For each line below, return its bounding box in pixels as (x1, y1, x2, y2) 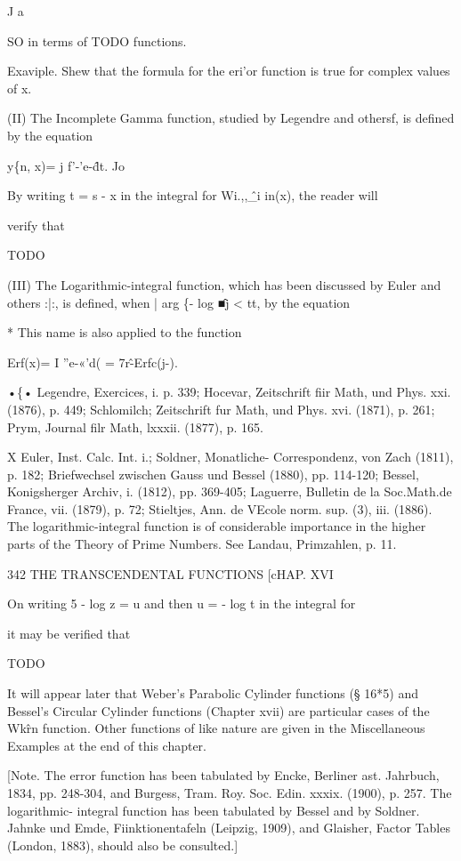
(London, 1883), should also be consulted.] (7, 835, 239, 854)
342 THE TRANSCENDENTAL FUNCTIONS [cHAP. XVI (7, 564, 334, 583)
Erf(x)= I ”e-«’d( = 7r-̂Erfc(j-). (7, 352, 178, 371)
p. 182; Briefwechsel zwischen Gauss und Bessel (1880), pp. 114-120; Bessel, (7, 464, 419, 483)
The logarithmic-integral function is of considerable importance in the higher (7, 517, 426, 535)
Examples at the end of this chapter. (7, 736, 206, 754)
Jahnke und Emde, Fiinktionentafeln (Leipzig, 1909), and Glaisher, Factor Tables (7, 818, 450, 837)
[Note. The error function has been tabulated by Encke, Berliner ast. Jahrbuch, (7, 766, 440, 785)
